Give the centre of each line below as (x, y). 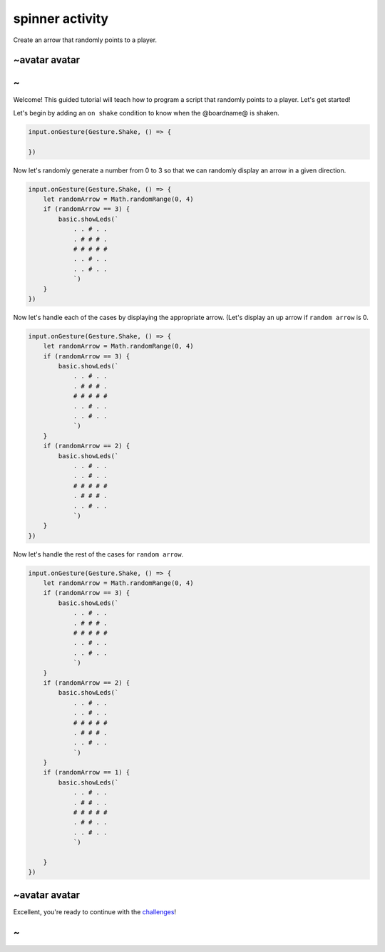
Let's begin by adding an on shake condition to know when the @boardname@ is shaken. (146, 113)
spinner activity (61, 19)
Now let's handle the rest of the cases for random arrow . (98, 554)
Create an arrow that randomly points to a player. (85, 40)
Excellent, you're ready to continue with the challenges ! (95, 911)
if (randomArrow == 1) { (87, 772)
